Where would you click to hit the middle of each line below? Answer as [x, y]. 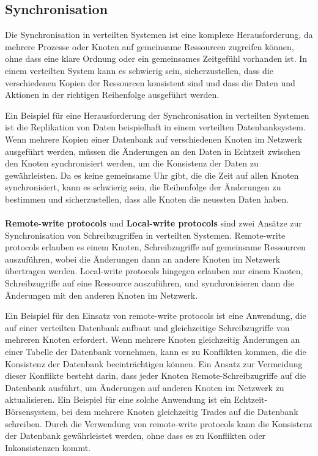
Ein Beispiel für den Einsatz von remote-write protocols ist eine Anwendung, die [156, 316]
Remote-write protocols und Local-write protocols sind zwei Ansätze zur [153, 223]
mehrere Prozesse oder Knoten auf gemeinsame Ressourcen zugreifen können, [150, 46]
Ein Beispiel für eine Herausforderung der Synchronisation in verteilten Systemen [157, 115]
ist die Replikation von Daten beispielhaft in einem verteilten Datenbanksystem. [155, 127]
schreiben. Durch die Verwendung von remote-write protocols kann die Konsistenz [159, 423]
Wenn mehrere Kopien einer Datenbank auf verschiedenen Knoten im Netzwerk [154, 139]
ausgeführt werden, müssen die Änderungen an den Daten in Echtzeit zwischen [153, 151]
